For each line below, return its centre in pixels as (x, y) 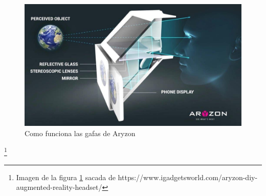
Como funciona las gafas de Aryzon (80, 133)
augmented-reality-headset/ (59, 187)
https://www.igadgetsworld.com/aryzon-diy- (188, 177)
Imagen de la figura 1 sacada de (66, 177)
